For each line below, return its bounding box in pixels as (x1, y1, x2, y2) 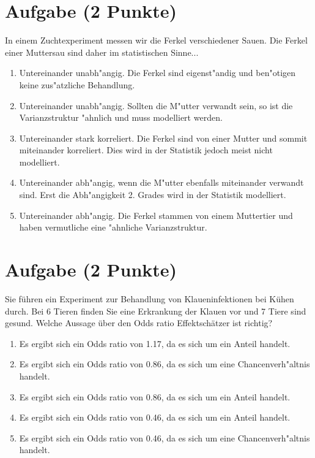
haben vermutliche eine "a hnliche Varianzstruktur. (19, 221, 207, 234)
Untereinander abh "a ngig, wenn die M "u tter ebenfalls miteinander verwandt (19, 176, 304, 189)
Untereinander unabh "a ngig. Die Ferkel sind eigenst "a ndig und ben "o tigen (19, 66, 296, 79)
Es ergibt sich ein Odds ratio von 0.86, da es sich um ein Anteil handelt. (19, 390, 291, 403)
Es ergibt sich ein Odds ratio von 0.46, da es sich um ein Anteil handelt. (19, 411, 291, 424)
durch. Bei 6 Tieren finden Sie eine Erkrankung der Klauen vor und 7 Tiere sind (5, 304, 306, 317)
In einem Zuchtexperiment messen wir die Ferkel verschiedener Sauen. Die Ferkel (5, 34, 308, 47)
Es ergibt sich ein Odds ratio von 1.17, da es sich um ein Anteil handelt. (19, 337, 291, 349)
